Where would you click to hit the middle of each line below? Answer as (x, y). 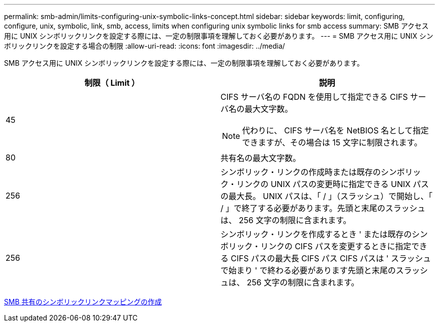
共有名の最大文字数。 (261, 158)
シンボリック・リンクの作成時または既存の (301, 172)
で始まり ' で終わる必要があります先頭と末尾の (308, 270)
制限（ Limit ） (112, 83)
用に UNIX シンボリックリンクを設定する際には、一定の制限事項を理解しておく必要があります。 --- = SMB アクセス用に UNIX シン (219, 36)
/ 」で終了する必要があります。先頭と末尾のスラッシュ (323, 208)
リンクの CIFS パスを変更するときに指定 (336, 246)
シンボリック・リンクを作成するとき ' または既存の (316, 234)
